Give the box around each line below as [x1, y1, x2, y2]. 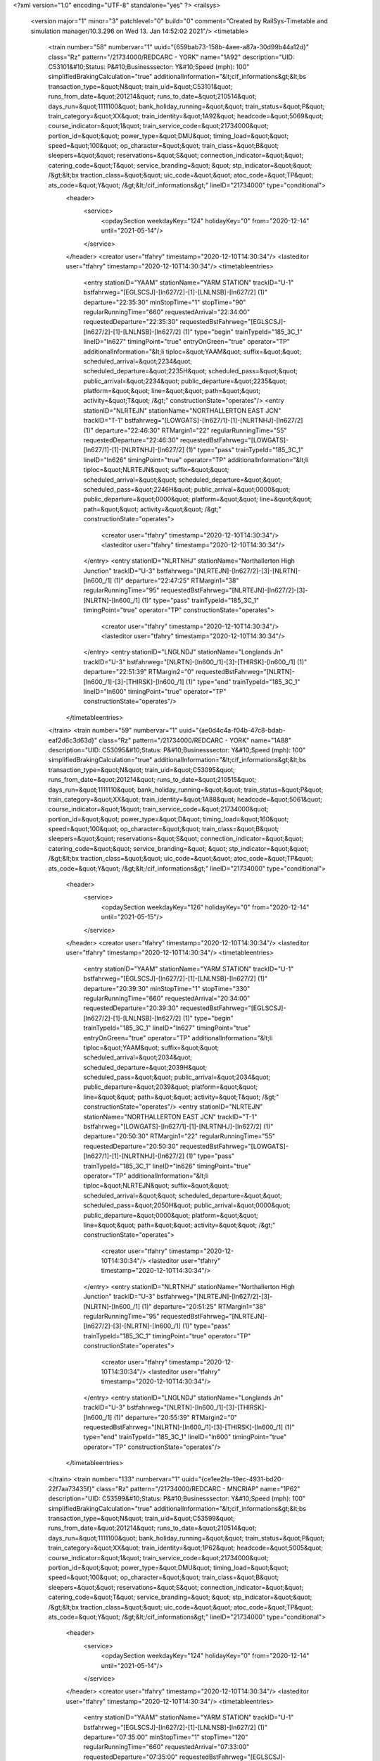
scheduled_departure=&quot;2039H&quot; [83, 1063, 208, 1071]
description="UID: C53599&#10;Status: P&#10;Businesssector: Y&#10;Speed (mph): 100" [48, 1494, 306, 1503]
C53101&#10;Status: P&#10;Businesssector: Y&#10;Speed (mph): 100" [48, 62, 250, 70]
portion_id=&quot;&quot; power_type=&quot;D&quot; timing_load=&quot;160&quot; [48, 814, 289, 823]
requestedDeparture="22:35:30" [83, 318, 179, 326]
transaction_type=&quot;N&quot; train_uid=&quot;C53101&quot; [48, 82, 233, 91]
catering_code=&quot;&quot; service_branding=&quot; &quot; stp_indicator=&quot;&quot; [48, 844, 309, 852]
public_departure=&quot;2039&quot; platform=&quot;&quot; [83, 1083, 258, 1091]
